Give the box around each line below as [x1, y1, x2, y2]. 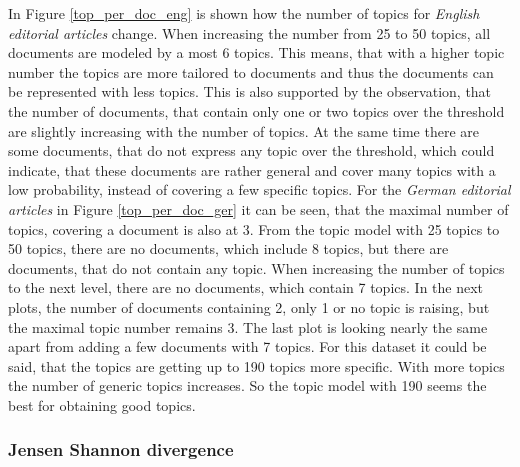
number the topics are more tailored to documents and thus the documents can [8, 61, 494, 82]
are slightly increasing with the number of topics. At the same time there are [8, 120, 480, 141]
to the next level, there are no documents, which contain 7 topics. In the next [8, 277, 484, 298]
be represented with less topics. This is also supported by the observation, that [8, 81, 492, 102]
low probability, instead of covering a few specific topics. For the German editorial [8, 179, 511, 200]
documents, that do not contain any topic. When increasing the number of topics [8, 257, 505, 278]
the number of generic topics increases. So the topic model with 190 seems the [8, 375, 487, 396]
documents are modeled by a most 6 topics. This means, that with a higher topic [8, 42, 505, 63]
